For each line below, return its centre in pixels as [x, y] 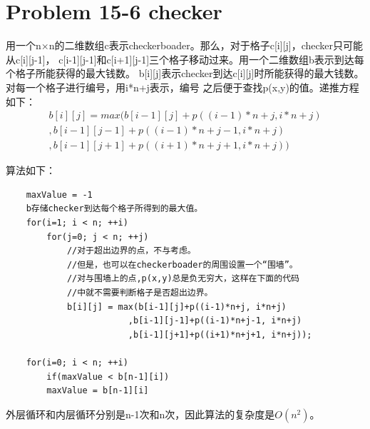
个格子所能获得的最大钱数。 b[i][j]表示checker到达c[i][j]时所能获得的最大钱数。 [185, 73]
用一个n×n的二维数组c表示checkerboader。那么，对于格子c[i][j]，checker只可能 [185, 45]
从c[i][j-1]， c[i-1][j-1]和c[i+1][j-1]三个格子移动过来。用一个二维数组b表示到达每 [185, 59]
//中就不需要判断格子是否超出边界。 [140, 292]
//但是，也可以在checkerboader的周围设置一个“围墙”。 [182, 264]
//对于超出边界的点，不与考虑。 [131, 251]
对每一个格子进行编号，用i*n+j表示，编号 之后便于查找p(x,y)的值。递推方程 [183, 87]
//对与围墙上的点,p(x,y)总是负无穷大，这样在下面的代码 [183, 279]
